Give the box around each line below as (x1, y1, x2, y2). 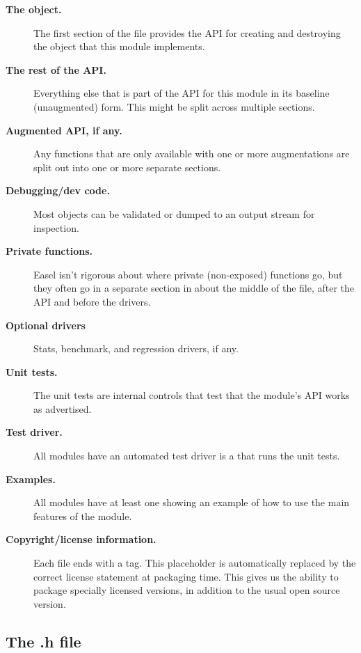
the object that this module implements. (33, 39, 205, 54)
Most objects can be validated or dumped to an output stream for (33, 206, 315, 221)
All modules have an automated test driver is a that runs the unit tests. (33, 448, 340, 463)
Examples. (6, 471, 56, 486)
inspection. (33, 220, 79, 235)
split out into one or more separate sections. (33, 159, 221, 174)
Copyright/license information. (6, 532, 157, 546)
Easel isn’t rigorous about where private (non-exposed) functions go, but (33, 267, 343, 281)
